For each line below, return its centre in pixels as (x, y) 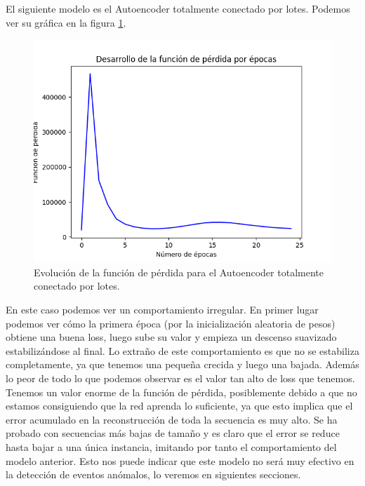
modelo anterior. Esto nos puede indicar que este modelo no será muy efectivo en (180, 460)
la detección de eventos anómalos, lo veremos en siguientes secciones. (153, 474)
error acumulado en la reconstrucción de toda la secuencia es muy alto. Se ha (172, 419)
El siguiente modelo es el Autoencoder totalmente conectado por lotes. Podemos (178, 8)
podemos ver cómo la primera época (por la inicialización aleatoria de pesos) (171, 323)
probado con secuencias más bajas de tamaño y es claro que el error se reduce (173, 433)
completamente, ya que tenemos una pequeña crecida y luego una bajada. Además (182, 364)
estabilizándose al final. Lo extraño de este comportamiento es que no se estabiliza (182, 350)
